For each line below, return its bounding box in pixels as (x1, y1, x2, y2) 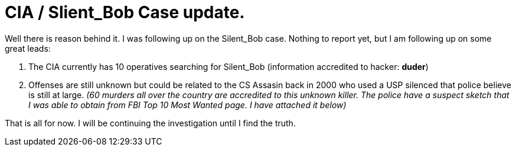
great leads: (5, 43, 51, 53)
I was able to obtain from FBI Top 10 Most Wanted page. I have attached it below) (28, 99, 347, 110)
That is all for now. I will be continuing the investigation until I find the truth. (5, 118, 296, 128)
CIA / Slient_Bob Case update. (5, 2, 245, 22)
